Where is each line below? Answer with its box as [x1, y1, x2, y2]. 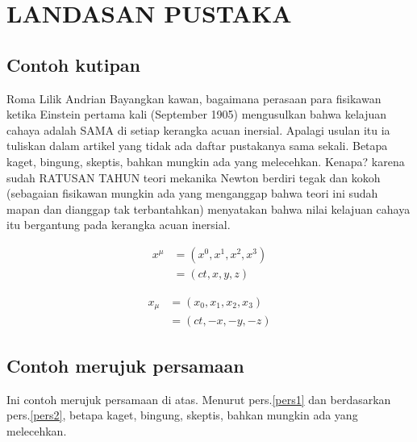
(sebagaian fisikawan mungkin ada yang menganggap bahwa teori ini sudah [6, 185, 378, 202]
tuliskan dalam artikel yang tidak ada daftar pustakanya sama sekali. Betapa [6, 137, 388, 154]
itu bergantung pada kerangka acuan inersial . [6, 216, 231, 233]
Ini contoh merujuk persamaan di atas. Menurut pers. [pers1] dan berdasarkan [6, 390, 391, 407]
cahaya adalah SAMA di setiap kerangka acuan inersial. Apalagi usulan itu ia [6, 121, 390, 138]
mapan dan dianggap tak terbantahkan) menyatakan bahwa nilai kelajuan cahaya [6, 200, 411, 217]
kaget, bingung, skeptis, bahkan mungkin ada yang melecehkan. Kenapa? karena [6, 152, 405, 169]
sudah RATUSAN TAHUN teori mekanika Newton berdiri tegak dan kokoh [6, 169, 381, 186]
